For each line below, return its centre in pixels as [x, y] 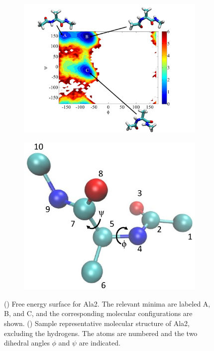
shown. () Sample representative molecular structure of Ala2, [97, 323]
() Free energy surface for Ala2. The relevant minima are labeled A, [107, 303]
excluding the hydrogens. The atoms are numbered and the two [101, 333]
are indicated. [100, 343]
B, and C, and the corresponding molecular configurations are [98, 313]
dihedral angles [27, 343]
